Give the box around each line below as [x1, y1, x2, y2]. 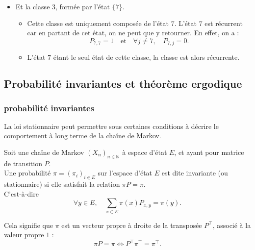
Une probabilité [4, 168, 51, 178]
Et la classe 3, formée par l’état [15, 1, 110, 11]
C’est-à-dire [4, 188, 39, 199]
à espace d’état [122, 147, 167, 157]
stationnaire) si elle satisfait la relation [4, 179, 120, 189]
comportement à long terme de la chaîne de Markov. [4, 130, 161, 141]
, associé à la [212, 220, 251, 230]
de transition [4, 158, 42, 168]
